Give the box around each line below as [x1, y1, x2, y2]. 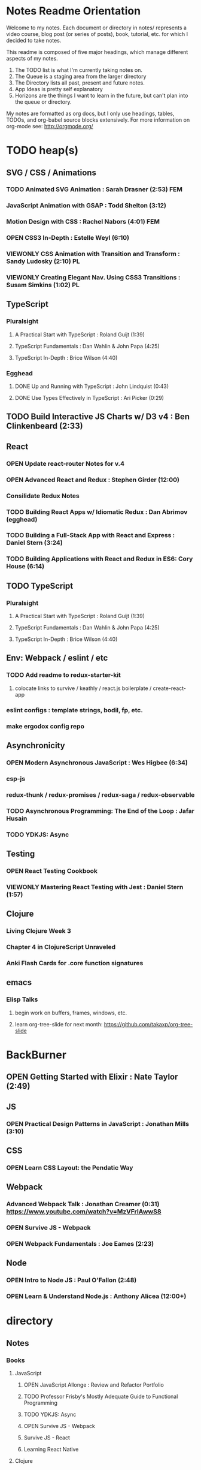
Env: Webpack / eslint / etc [6, 653, 108, 663]
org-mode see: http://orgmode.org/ [6, 122, 94, 129]
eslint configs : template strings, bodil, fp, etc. [6, 706, 144, 714]
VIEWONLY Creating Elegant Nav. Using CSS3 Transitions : [6, 273, 181, 282]
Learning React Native [23, 1446, 79, 1453]
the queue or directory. [14, 98, 72, 106]
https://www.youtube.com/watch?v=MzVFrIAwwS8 [6, 1207, 162, 1216]
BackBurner [6, 1048, 67, 1062]
